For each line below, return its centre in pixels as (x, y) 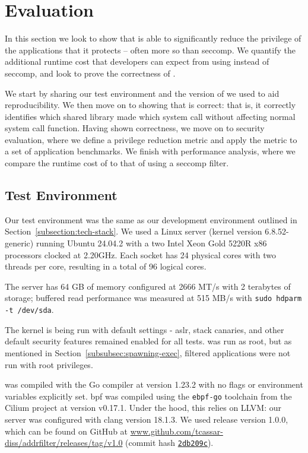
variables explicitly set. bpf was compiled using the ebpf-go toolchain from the (148, 396)
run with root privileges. (49, 364)
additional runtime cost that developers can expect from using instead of (137, 61)
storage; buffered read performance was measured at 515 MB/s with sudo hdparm (153, 298)
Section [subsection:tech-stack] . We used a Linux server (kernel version (134, 231)
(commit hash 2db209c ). (169, 443)
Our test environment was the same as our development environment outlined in (151, 219)
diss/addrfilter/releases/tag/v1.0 (64, 443)
